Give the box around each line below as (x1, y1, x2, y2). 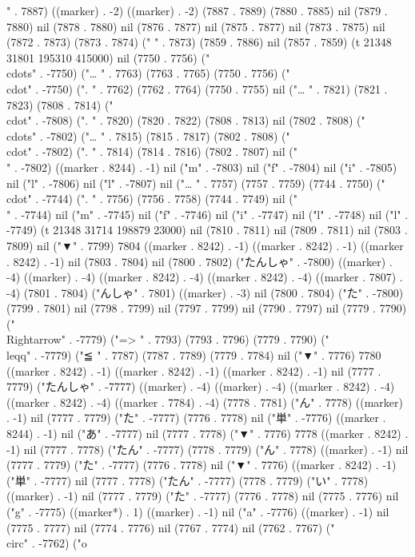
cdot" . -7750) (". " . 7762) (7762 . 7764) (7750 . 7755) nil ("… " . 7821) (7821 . (6, 80, 388, 97)
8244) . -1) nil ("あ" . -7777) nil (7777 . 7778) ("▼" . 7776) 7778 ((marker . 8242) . (6, 425, 409, 442)
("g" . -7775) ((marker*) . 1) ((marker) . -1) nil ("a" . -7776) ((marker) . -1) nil (6, 503, 389, 519)
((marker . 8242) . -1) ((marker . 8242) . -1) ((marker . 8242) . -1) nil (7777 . (6, 362, 381, 379)
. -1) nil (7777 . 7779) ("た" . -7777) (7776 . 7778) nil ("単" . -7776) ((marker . (6, 409, 386, 426)
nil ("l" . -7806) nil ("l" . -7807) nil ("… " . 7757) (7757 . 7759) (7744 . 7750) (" (6, 174, 385, 191)
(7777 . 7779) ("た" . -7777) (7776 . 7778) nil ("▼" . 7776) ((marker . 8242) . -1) (6, 456, 397, 473)
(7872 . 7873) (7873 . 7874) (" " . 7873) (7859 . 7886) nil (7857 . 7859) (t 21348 (6, 34, 392, 50)
